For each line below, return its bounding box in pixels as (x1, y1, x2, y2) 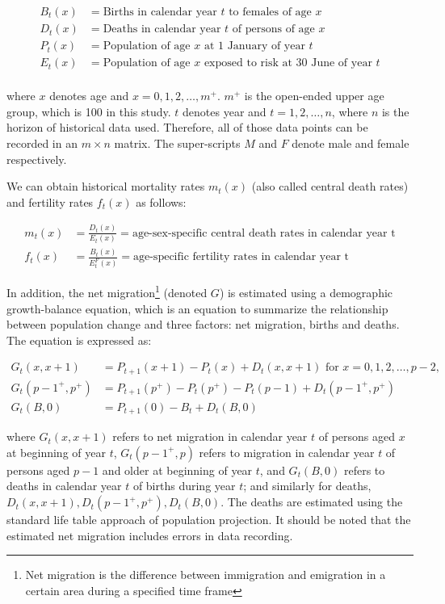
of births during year (132, 477, 236, 494)
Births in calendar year (103, 6, 217, 19)
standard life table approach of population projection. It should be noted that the (6, 511, 411, 528)
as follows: (136, 193, 187, 210)
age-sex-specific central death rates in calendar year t (132, 227, 396, 239)
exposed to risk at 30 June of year (204, 57, 372, 69)
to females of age (229, 6, 312, 19)
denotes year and (183, 103, 267, 120)
